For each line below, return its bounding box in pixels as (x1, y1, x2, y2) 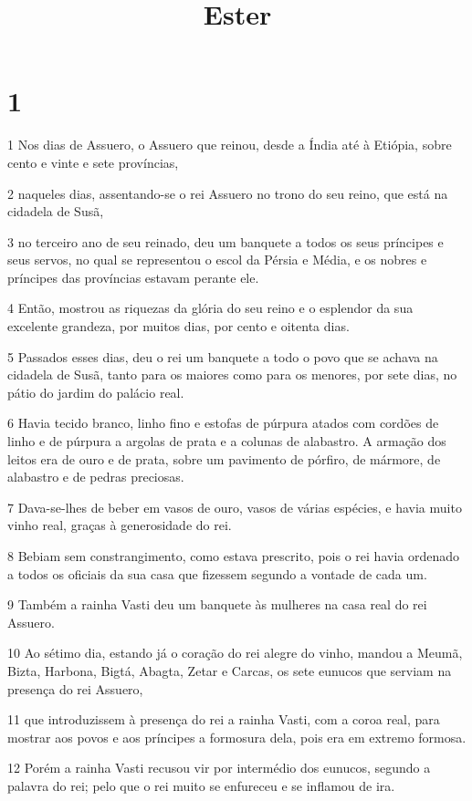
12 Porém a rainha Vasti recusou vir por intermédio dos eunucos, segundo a (7, 758, 431, 777)
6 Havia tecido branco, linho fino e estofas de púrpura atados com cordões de (7, 413, 439, 432)
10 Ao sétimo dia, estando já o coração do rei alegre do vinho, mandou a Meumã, (7, 643, 463, 662)
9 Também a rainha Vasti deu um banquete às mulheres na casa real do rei (7, 595, 427, 614)
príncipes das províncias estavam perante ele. (7, 267, 259, 286)
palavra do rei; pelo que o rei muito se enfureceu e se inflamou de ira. (7, 775, 395, 795)
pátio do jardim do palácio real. (7, 382, 184, 401)
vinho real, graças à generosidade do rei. (7, 515, 232, 535)
